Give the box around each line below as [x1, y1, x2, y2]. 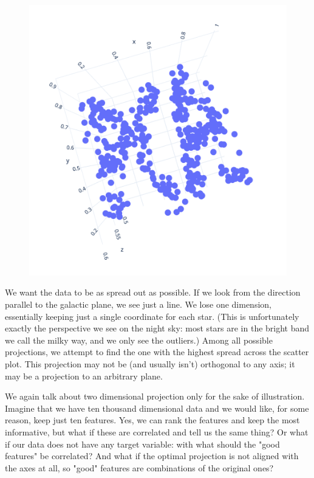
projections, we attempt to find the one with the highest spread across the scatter [5, 345, 309, 358]
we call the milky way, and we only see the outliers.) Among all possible [5, 333, 273, 346]
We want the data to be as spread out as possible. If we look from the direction [5, 286, 301, 299]
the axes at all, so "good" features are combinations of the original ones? [5, 461, 274, 474]
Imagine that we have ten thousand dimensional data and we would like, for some [5, 401, 309, 414]
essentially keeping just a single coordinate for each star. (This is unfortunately [5, 310, 299, 322]
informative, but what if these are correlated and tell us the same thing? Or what [5, 425, 309, 438]
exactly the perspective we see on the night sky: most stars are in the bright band [5, 322, 310, 334]
